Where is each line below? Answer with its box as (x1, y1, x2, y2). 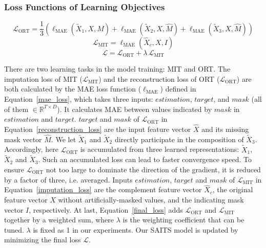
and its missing (201, 123, 249, 134)
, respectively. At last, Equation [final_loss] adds (29, 204, 183, 215)
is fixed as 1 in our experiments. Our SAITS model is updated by (33, 224, 238, 235)
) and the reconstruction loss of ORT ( (98, 73, 220, 84)
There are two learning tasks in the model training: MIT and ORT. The (4, 63, 231, 74)
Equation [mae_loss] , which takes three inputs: (4, 93, 153, 104)
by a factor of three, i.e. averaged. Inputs (4, 174, 133, 185)
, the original (212, 184, 253, 195)
